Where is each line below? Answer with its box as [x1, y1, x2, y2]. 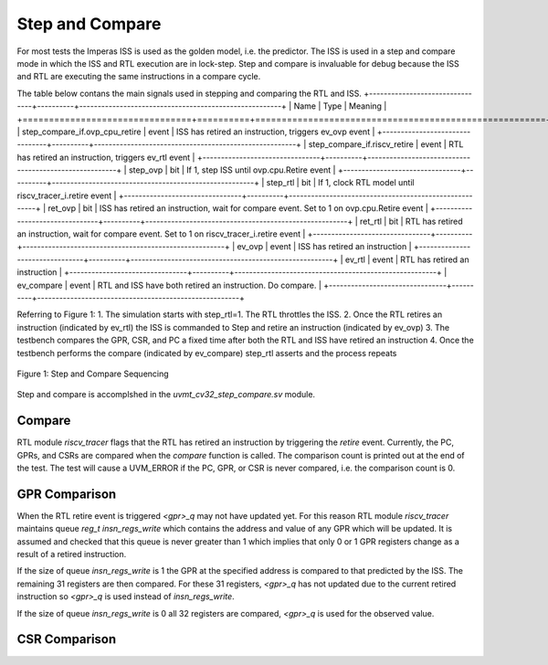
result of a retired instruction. [16, 549, 127, 560]
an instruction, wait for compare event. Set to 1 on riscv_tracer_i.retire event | [16, 228, 306, 239]
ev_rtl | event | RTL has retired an [344, 254, 469, 265]
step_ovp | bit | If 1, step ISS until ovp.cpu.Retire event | [128, 164, 336, 175]
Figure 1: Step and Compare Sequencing [16, 368, 169, 379]
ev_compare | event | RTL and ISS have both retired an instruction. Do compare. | [16, 280, 321, 290]
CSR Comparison [16, 631, 117, 648]
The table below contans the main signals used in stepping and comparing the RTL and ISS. [16, 88, 363, 99]
